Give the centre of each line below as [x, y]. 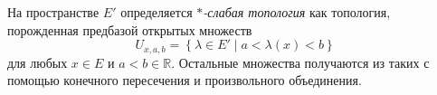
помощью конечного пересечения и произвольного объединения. [185, 80]
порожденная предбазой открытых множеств [130, 29]
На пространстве [53, 12]
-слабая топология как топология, [297, 12]
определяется [157, 12]
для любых [38, 62]
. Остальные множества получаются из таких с [300, 62]
